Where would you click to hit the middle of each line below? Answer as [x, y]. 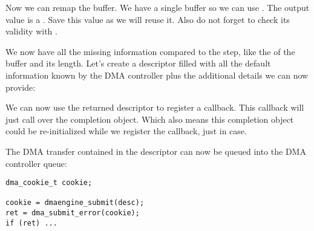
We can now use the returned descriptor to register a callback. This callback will [155, 107]
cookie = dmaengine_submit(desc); [75, 203]
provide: [21, 87]
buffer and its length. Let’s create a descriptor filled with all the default [138, 63]
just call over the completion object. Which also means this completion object [150, 119]
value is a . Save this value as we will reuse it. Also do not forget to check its [148, 19]
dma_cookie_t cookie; [49, 183]
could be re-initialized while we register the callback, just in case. [126, 131]
